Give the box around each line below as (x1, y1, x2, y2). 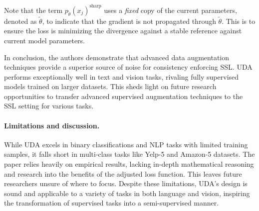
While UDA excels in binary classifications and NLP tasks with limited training (4, 139, 248, 149)
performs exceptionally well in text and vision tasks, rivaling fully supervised (4, 71, 239, 82)
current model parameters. (4, 35, 85, 45)
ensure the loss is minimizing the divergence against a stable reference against (4, 25, 242, 36)
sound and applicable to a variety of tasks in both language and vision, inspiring (4, 188, 250, 198)
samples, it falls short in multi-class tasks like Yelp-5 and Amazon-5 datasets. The (4, 149, 255, 159)
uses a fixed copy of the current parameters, (104, 4, 237, 15)
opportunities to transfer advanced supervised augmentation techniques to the (4, 91, 243, 101)
